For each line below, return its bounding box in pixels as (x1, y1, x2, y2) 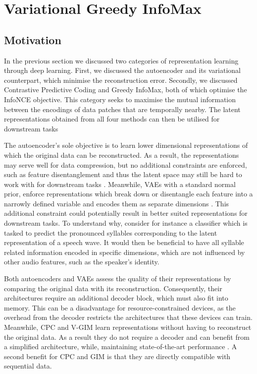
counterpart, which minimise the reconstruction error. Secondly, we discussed (4, 74, 238, 85)
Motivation (4, 32, 61, 47)
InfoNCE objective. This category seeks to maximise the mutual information (4, 94, 236, 104)
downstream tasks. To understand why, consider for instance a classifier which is (4, 218, 248, 228)
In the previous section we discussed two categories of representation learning (4, 55, 239, 65)
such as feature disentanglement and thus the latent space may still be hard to (4, 169, 242, 180)
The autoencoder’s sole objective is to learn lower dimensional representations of (4, 140, 248, 150)
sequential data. (4, 361, 52, 371)
